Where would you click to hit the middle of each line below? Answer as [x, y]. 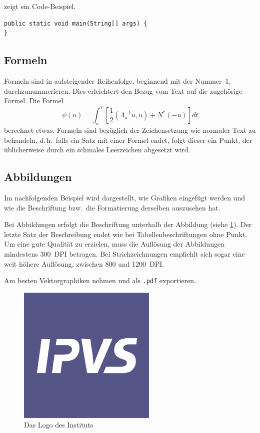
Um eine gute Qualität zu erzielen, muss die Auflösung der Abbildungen [114, 244]
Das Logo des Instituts [59, 425]
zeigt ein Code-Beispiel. [40, 6]
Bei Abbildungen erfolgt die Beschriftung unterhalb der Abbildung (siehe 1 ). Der [128, 224]
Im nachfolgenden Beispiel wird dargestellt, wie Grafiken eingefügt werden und [125, 198]
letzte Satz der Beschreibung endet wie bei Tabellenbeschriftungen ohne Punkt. [126, 234]
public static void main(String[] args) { [76, 23]
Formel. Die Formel [34, 100]
